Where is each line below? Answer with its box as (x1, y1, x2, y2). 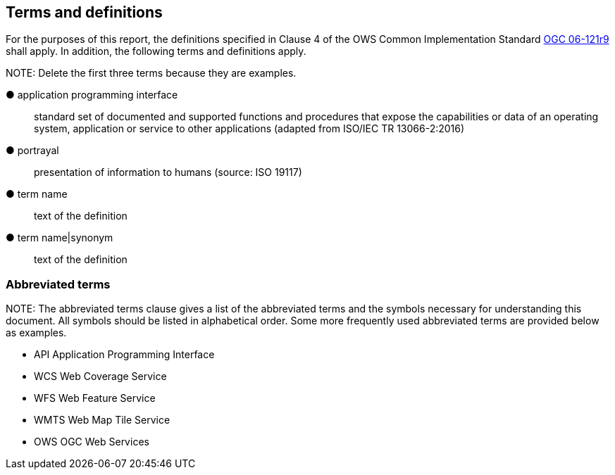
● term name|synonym (6, 232, 113, 244)
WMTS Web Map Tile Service (34, 414, 170, 426)
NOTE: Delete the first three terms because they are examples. (6, 67, 297, 80)
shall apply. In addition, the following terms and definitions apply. (6, 45, 306, 58)
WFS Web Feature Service (34, 392, 156, 405)
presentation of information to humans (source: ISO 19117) (34, 166, 302, 179)
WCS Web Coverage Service (34, 370, 167, 383)
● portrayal (6, 144, 59, 157)
